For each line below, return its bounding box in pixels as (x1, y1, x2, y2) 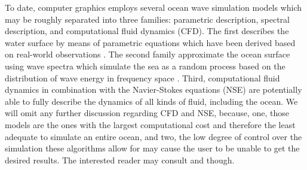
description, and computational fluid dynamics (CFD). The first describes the (5, 25, 289, 37)
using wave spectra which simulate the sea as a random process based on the (5, 59, 285, 72)
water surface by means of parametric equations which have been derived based (5, 36, 296, 48)
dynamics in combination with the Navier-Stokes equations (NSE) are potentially (5, 83, 302, 96)
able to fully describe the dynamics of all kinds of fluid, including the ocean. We (5, 95, 298, 107)
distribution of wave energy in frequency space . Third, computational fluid (5, 71, 280, 84)
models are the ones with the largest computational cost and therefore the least (5, 118, 296, 130)
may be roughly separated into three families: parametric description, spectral (5, 13, 290, 25)
